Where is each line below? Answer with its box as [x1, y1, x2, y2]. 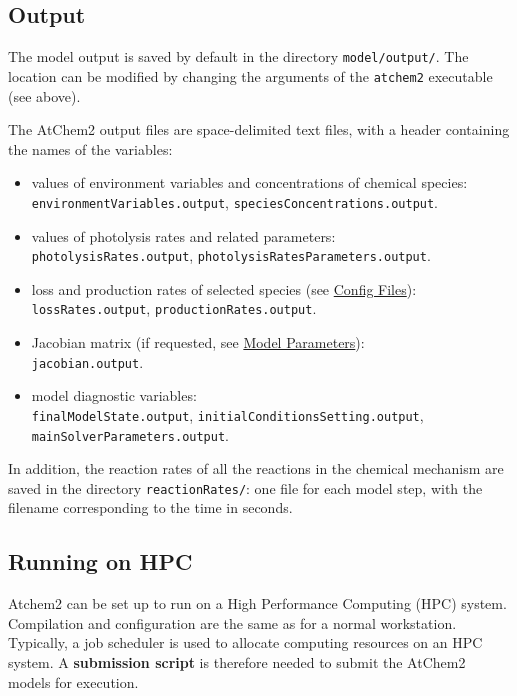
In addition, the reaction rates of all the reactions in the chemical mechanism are [8, 458, 504, 479]
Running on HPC [8, 546, 193, 577]
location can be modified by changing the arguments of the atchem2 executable [8, 65, 493, 86]
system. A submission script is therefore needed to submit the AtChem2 [8, 652, 466, 673]
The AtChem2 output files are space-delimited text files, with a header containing [8, 119, 510, 140]
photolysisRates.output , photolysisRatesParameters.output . [31, 245, 431, 266]
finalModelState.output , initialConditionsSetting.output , [31, 404, 424, 425]
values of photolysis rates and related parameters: [31, 225, 336, 246]
